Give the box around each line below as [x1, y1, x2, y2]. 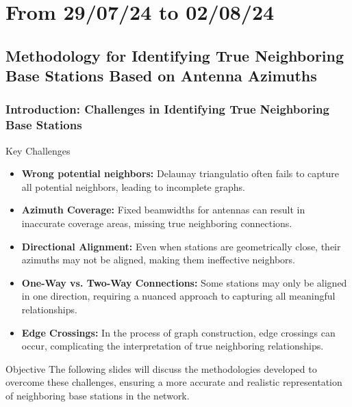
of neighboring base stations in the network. [5, 389, 190, 402]
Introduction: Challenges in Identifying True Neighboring [5, 101, 329, 118]
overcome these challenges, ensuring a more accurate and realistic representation [5, 375, 342, 389]
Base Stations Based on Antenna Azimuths [5, 65, 317, 86]
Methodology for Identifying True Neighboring [5, 44, 344, 66]
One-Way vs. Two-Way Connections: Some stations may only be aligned [21, 275, 347, 289]
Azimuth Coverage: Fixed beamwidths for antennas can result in [21, 202, 305, 217]
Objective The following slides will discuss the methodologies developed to [5, 361, 317, 376]
